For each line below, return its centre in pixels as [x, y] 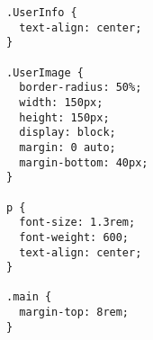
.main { [29, 297]
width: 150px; [61, 102]
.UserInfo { [42, 13]
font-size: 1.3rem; [77, 223]
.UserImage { [45, 72]
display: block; [67, 133]
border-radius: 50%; [81, 88]
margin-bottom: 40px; [84, 162]
